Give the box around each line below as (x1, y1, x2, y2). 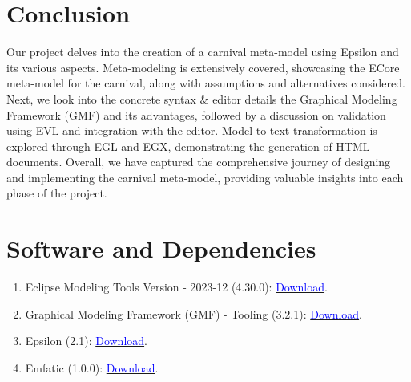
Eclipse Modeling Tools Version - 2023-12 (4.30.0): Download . (25, 278, 328, 295)
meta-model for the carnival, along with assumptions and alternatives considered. (6, 75, 405, 91)
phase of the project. (6, 185, 107, 201)
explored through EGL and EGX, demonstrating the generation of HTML (6, 137, 370, 154)
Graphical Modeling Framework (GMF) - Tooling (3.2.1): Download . (25, 305, 362, 322)
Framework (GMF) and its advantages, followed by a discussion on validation (6, 106, 386, 123)
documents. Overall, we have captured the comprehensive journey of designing (6, 153, 391, 170)
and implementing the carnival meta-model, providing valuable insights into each (6, 169, 404, 185)
